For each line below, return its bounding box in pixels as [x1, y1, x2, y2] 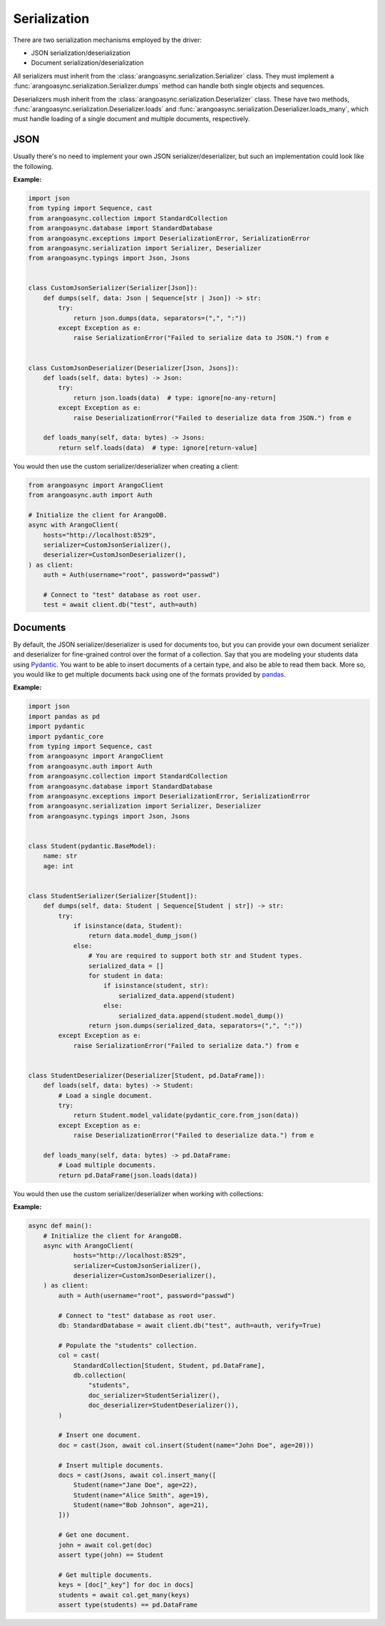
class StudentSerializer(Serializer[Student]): [28, 892, 197, 900]
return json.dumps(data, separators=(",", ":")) [73, 314, 247, 322]
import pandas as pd [28, 712, 100, 720]
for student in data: [88, 972, 164, 979]
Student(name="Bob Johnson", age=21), [73, 1501, 210, 1509]
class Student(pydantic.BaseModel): [28, 842, 157, 850]
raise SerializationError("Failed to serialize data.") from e [73, 1041, 299, 1049]
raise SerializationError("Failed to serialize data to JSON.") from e [73, 334, 329, 342]
